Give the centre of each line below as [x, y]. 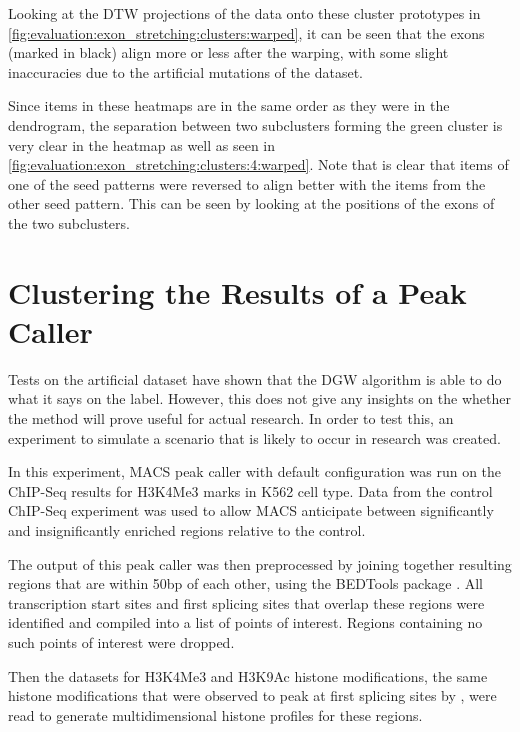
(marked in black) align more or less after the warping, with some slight [228, 52]
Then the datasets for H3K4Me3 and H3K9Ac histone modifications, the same [248, 675]
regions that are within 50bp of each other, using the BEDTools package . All [245, 583]
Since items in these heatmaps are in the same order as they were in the [229, 105]
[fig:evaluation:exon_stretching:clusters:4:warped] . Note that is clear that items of [258, 164]
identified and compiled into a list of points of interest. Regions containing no [245, 622]
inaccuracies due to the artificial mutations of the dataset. [185, 71]
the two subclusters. [69, 222]
